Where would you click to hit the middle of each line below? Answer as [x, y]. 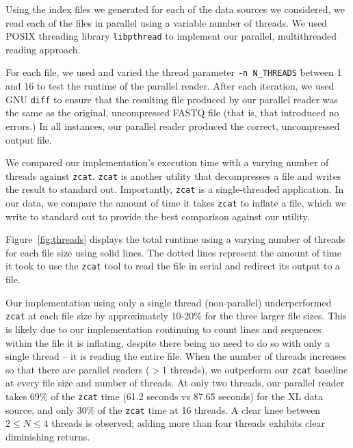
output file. [29, 139]
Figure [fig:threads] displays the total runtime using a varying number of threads [175, 239]
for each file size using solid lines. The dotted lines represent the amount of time [173, 252]
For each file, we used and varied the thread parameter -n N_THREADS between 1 [174, 72]
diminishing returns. [48, 436]
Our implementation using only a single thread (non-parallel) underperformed [169, 302]
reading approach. [43, 49]
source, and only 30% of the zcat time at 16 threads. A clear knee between [163, 409]
